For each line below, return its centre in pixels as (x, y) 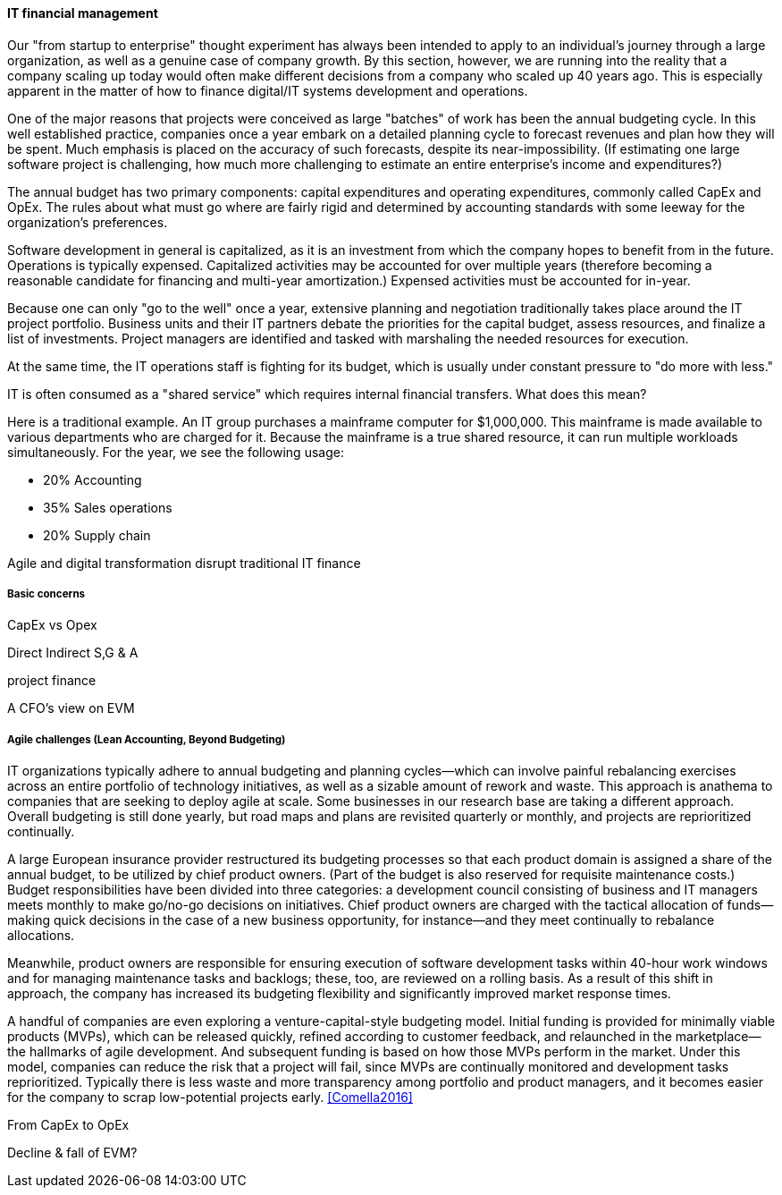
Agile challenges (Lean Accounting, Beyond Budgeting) (147, 739)
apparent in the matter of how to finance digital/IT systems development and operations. (268, 90)
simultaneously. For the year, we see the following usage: (176, 452)
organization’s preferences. (88, 222)
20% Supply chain (97, 535)
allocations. (41, 936)
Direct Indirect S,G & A (73, 653)
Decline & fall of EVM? (72, 1153)
